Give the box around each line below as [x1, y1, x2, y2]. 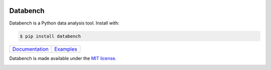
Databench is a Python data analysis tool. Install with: [9, 20, 119, 26]
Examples [54, 45, 77, 52]
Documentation [12, 45, 49, 52]
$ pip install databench [20, 33, 81, 39]
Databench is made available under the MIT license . [9, 55, 116, 61]
